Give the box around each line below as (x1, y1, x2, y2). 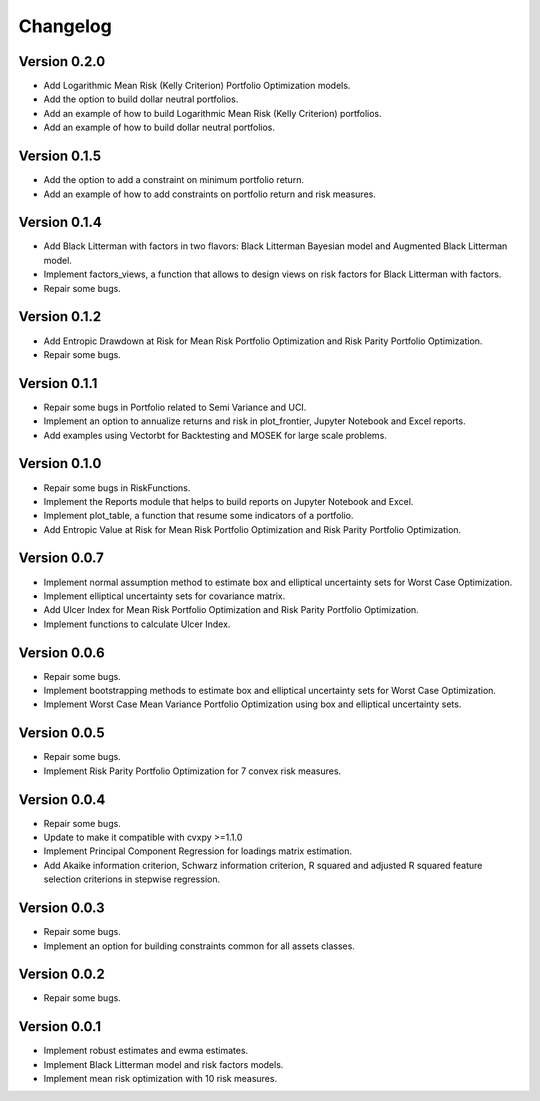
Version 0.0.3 (18, 900, 105, 917)
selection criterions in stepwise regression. (43, 873, 220, 885)
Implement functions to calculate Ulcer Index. (43, 618, 231, 630)
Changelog (18, 15, 112, 37)
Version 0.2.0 (18, 53, 106, 70)
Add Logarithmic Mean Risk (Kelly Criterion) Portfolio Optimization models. (43, 80, 351, 92)
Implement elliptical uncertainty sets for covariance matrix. (43, 590, 286, 602)
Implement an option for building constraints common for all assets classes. (43, 940, 355, 952)
